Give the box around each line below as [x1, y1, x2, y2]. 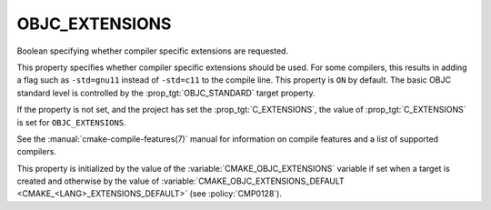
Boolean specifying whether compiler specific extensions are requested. [16, 45, 289, 56]
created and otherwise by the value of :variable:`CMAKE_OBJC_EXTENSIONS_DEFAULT [16, 175, 345, 186]
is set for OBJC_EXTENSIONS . [16, 116, 126, 127]
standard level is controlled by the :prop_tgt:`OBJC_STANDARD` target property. [16, 87, 316, 98]
